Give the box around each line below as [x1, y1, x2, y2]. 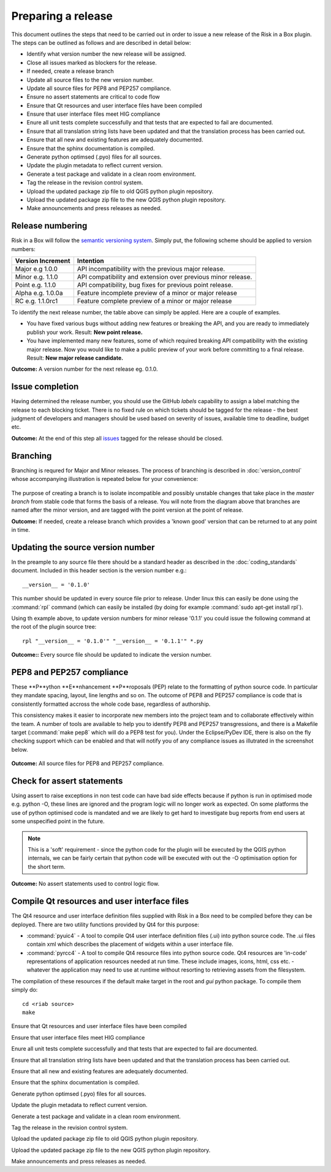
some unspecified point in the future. [11, 818, 105, 825]
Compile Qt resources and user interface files [11, 896, 189, 907]
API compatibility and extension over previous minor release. [77, 273, 253, 281]
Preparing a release [11, 9, 113, 23]
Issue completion [11, 382, 79, 392]
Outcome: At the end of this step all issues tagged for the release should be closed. [11, 434, 223, 442]
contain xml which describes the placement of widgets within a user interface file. [26, 940, 234, 948]
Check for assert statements [11, 776, 123, 786]
